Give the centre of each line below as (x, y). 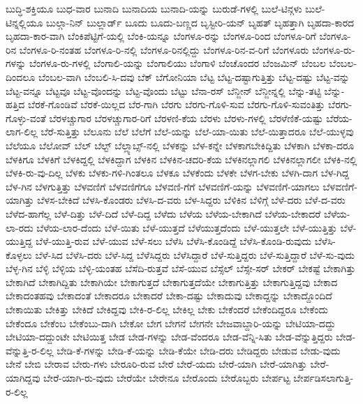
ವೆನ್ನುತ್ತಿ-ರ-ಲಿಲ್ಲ (30, 350)
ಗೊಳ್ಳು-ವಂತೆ (26, 118)
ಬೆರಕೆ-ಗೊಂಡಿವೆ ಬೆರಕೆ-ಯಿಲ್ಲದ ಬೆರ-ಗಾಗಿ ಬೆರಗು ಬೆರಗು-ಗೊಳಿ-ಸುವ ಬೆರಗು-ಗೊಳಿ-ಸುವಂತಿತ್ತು (177, 104)
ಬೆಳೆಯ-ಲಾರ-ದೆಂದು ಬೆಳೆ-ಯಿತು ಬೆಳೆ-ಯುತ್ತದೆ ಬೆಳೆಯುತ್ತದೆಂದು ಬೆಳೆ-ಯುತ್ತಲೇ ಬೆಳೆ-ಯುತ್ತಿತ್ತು (187, 227)
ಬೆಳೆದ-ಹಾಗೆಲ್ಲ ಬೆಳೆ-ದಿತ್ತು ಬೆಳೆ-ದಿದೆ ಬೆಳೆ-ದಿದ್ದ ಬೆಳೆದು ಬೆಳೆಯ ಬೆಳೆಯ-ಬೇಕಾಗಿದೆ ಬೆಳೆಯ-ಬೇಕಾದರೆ (163, 213)
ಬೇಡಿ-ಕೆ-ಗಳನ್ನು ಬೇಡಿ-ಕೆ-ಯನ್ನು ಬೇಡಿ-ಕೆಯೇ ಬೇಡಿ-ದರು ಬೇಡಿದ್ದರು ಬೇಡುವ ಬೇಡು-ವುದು (199, 350)
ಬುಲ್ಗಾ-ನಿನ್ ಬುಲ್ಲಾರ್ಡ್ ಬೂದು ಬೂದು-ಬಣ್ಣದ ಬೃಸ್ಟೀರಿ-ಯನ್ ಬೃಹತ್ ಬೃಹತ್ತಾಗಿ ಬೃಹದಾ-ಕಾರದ (200, 22)
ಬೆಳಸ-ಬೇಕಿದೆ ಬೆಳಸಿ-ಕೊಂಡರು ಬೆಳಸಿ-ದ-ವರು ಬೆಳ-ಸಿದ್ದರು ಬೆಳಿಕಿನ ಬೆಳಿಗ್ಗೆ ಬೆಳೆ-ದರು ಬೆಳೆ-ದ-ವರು (191, 200)
